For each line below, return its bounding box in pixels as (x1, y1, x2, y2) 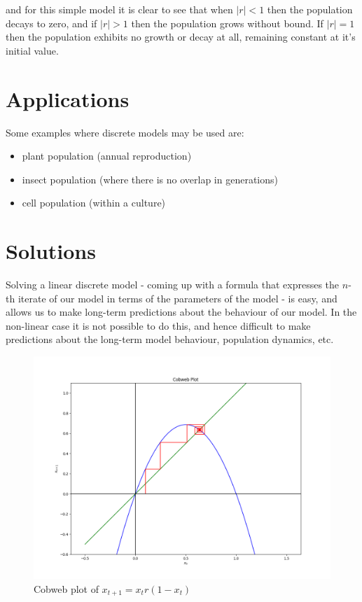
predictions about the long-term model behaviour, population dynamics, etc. (6, 332, 334, 346)
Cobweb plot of (34, 581, 99, 596)
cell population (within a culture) (22, 195, 166, 210)
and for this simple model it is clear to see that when (6, 2, 233, 16)
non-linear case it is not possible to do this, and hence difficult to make (6, 318, 311, 332)
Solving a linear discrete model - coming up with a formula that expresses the (6, 277, 340, 291)
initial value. (6, 43, 59, 57)
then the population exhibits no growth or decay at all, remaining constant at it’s (6, 29, 356, 44)
